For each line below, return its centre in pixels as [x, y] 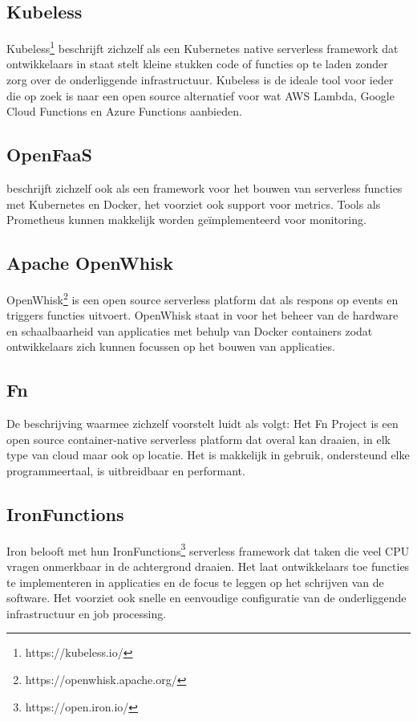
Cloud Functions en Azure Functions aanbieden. [124, 111]
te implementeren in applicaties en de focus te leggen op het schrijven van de [195, 582]
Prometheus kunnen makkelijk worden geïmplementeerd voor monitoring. [186, 220]
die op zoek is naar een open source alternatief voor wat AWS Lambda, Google [200, 95]
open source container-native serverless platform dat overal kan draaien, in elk [198, 439]
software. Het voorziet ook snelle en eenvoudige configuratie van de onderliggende [206, 598]
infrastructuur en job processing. [87, 613]
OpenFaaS [49, 155]
